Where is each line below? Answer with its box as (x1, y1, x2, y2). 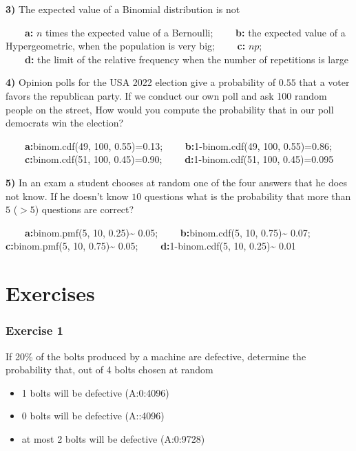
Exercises (6, 279, 95, 307)
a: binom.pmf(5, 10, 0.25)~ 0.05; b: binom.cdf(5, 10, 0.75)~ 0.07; (25, 225, 311, 239)
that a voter (299, 75, 350, 89)
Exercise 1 (6, 322, 63, 339)
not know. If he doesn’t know (6, 188, 129, 203)
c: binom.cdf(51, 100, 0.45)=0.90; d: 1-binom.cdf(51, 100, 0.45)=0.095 (25, 152, 334, 166)
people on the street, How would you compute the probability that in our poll (6, 102, 334, 116)
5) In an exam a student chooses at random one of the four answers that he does (6, 175, 347, 189)
